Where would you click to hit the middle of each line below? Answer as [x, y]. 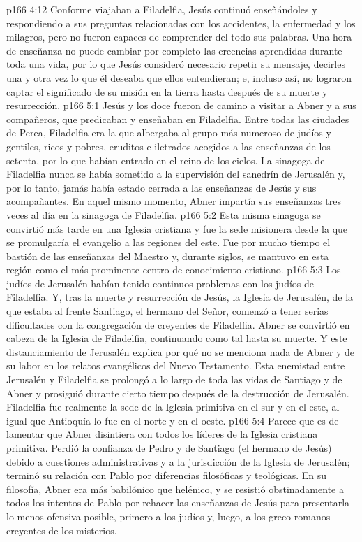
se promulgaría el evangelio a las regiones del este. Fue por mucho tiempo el [168, 242]
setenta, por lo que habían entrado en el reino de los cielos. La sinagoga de [166, 160]
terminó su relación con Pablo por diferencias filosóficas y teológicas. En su [167, 475]
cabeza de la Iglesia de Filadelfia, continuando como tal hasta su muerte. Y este [177, 338]
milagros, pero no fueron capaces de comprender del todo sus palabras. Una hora [179, 37]
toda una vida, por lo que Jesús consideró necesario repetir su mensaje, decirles [176, 64]
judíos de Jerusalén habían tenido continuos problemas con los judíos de [160, 283]
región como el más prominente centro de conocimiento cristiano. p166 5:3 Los [174, 270]
